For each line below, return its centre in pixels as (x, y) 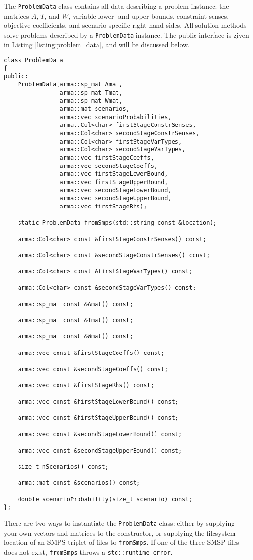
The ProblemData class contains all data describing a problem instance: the (117, 6)
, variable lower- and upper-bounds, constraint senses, (149, 15)
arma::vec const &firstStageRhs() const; (86, 385)
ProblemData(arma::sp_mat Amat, (70, 85)
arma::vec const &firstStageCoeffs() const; (91, 353)
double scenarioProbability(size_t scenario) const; (105, 499)
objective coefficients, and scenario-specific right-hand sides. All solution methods (125, 25)
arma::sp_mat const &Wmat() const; (75, 337)
